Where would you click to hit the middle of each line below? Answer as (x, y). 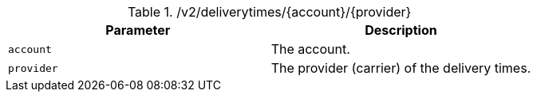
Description (401, 30)
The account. (310, 49)
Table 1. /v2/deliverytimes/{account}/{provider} (269, 12)
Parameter (138, 30)
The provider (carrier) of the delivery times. (401, 68)
